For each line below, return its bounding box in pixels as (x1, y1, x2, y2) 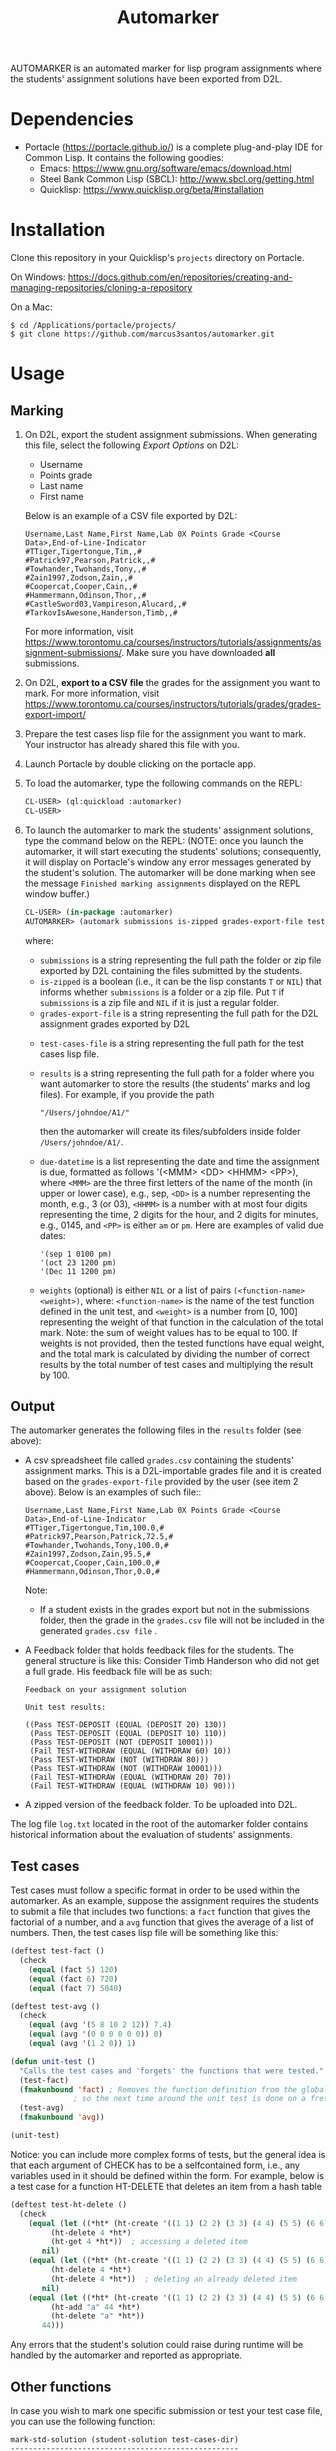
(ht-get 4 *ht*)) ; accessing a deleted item (50, 2237, 248, 2247)
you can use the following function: (10, 2416, 156, 2427)
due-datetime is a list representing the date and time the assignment (39, 1155, 320, 1167)
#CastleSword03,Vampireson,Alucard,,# (24, 599, 187, 610)
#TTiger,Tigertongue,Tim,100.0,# (24, 1523, 165, 1533)
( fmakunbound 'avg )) (19, 2112, 105, 2123)
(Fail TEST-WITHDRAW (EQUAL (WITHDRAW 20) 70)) (29, 1772, 232, 1783)
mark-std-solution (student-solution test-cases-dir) (10, 2435, 240, 2445)
